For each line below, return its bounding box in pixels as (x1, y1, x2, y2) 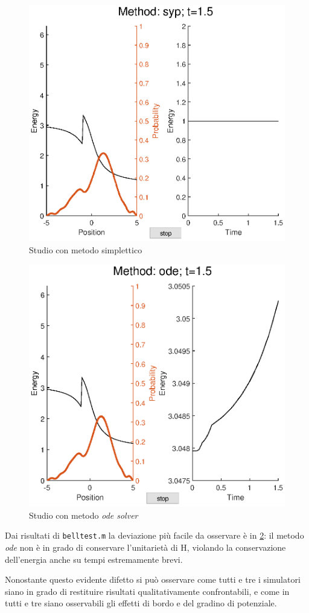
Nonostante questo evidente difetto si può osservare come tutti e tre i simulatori (5, 573, 301, 586)
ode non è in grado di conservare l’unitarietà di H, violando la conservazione (5, 541, 286, 554)
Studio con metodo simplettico (29, 243, 142, 256)
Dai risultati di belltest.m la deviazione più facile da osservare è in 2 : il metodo (5, 529, 304, 542)
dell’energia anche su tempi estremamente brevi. (5, 553, 183, 565)
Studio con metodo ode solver (29, 508, 138, 521)
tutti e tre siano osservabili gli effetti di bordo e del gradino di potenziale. (5, 597, 277, 609)
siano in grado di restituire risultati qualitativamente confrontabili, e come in (5, 585, 290, 597)
